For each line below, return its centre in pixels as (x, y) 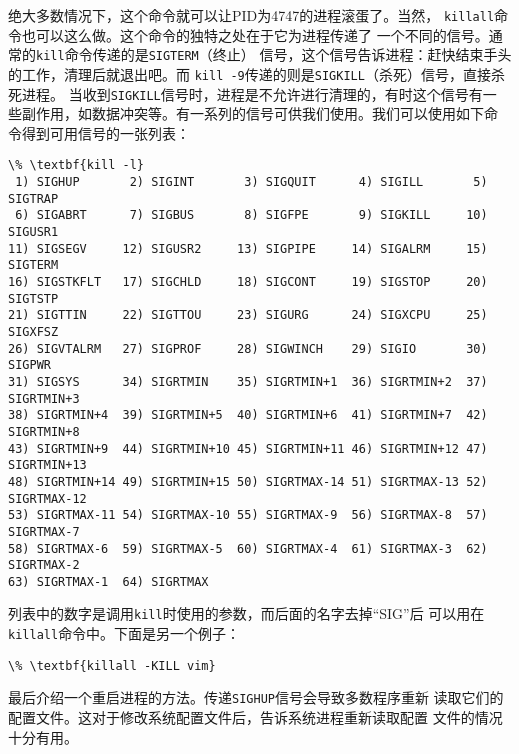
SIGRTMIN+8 (44, 431)
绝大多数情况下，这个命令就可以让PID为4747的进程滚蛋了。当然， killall (251, 15)
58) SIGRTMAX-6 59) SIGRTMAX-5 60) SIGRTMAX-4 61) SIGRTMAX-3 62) (248, 548)
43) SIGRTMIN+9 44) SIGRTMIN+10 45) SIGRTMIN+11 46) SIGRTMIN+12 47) (248, 448)
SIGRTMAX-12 (47, 498)
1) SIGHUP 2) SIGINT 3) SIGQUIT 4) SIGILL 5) (251, 182)
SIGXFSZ (33, 331)
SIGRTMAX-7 (44, 531)
